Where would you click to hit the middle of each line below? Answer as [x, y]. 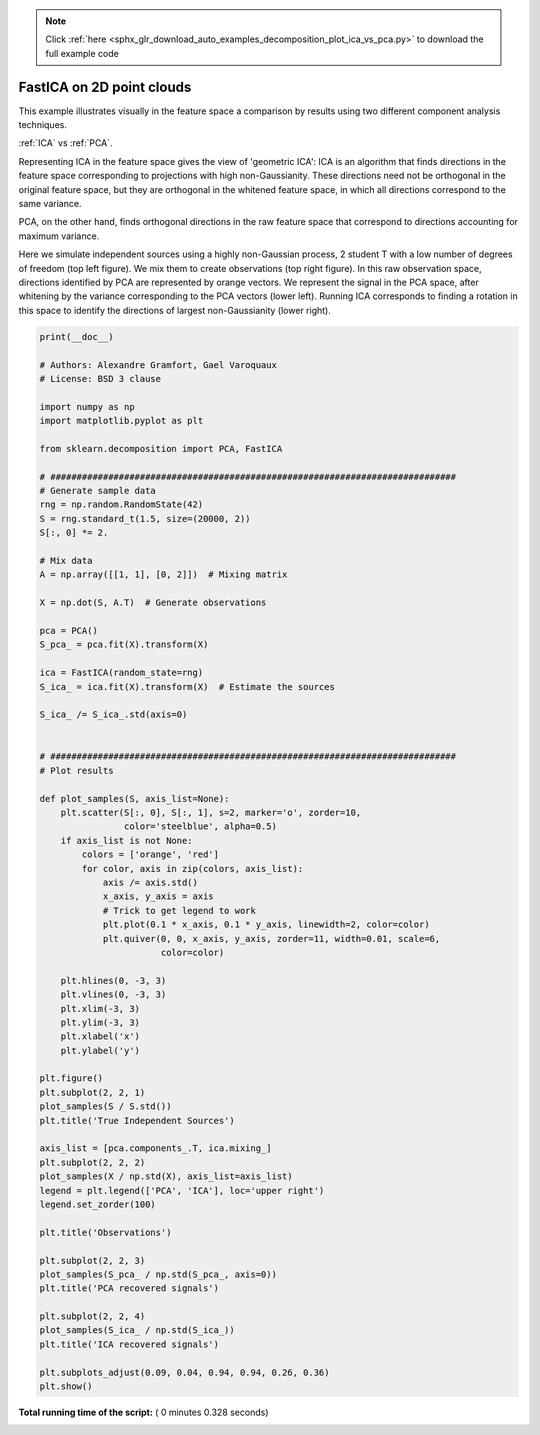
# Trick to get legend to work [179, 910]
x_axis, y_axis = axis [158, 896]
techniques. [42, 125]
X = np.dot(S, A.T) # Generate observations [153, 603]
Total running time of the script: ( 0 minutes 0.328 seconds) [143, 1412]
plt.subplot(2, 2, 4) [92, 1316]
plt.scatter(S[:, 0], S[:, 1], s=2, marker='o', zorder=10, [211, 813]
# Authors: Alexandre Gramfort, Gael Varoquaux [158, 364]
